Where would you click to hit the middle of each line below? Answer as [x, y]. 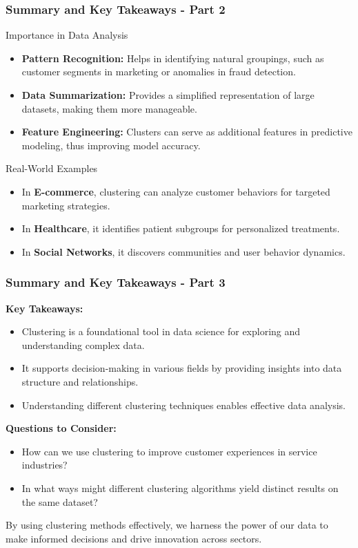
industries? [44, 465]
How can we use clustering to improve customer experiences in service [169, 451]
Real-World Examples [52, 168]
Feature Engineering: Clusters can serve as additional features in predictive [187, 132]
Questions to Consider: [61, 428]
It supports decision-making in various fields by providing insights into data [182, 368]
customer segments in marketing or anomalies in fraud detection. [159, 72]
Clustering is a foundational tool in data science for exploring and [161, 331]
